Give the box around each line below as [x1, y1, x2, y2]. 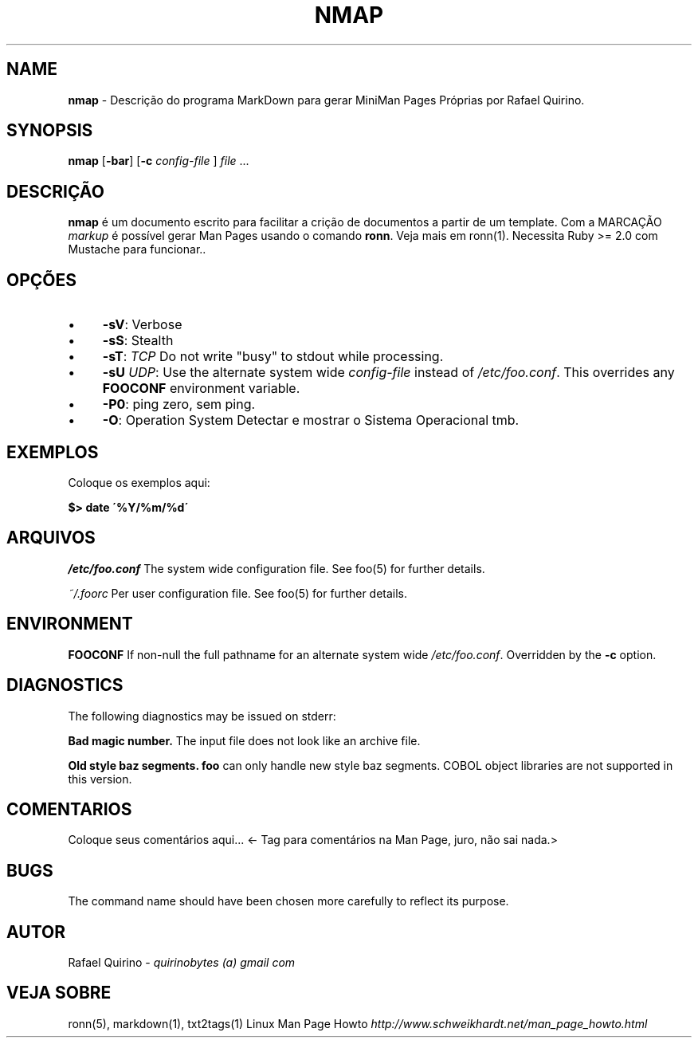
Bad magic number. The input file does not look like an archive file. [68, 733, 421, 748]
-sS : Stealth [102, 332, 174, 349]
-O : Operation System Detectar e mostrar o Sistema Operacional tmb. [102, 412, 520, 429]
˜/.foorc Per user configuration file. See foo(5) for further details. [68, 586, 408, 600]
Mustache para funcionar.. [68, 242, 206, 257]
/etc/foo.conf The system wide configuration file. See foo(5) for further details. [68, 561, 485, 575]
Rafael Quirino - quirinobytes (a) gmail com [68, 956, 296, 970]
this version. [68, 771, 132, 786]
